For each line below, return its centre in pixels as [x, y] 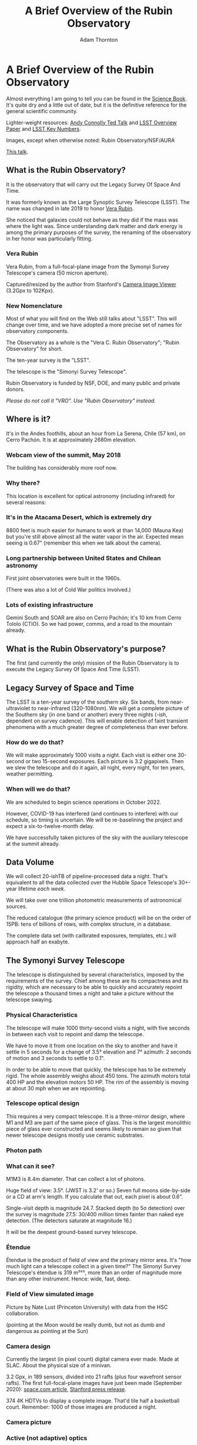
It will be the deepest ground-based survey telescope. [72, 1232]
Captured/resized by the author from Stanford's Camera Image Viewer [91, 284]
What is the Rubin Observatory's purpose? [86, 649]
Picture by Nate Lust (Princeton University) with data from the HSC [87, 1307]
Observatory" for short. [34, 349]
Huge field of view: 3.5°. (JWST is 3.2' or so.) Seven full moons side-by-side [98, 1190]
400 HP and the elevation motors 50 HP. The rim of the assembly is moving [98, 1082]
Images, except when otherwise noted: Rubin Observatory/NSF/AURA [91, 140]
